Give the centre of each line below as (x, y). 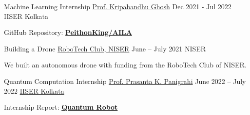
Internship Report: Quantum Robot (61, 107)
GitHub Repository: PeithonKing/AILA (68, 32)
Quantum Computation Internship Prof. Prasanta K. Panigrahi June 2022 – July (125, 81)
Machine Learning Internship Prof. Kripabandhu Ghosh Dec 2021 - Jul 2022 (118, 6)
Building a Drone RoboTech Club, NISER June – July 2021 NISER (105, 48)
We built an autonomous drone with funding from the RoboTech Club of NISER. (125, 65)
